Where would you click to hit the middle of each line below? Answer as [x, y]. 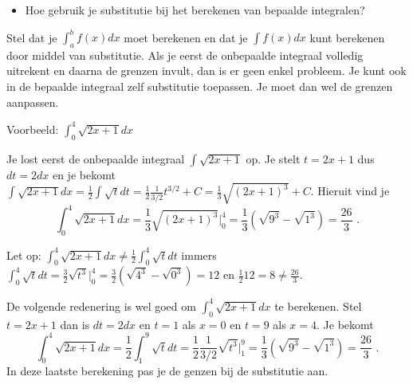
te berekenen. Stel [318, 306]
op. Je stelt [273, 158]
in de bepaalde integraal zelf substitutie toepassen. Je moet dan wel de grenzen [200, 86]
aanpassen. [33, 102]
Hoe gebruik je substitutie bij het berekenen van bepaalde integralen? [195, 10]
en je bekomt [84, 174]
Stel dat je [32, 37]
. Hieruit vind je [350, 191]
